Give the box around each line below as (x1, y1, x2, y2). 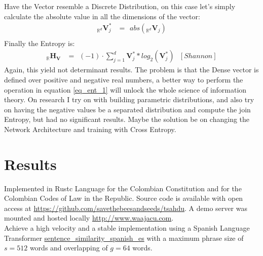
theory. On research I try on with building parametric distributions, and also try (4, 94, 254, 105)
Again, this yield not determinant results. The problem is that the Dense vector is (4, 64, 259, 75)
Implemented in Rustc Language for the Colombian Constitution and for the (4, 183, 242, 193)
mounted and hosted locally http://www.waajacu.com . (4, 212, 174, 223)
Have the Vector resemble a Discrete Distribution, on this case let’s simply (4, 1, 236, 11)
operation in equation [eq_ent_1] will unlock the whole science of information (4, 84, 247, 95)
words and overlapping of (29, 242, 108, 253)
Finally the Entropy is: (4, 37, 75, 48)
